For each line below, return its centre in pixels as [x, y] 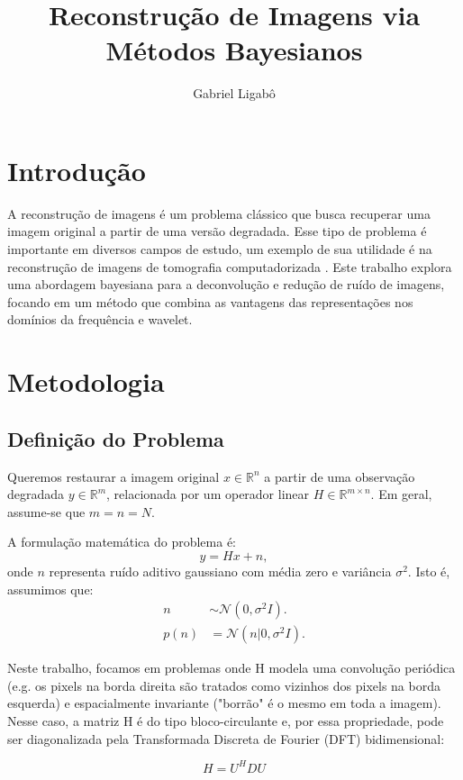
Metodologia [86, 381]
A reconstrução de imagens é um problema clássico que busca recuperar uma [219, 213]
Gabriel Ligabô [234, 93]
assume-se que [46, 511]
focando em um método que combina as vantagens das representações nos [210, 301]
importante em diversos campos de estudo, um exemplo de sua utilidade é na [220, 249]
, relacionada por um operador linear [208, 494]
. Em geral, [401, 494]
